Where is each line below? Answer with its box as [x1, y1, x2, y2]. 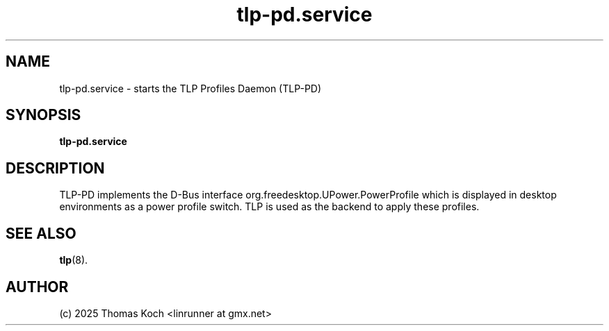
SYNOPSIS [6, 106, 81, 124]
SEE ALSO [6, 224, 76, 242]
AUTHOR [6, 278, 69, 296]
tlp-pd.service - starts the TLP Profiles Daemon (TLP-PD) [59, 82, 322, 94]
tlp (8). [59, 254, 88, 266]
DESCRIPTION [6, 159, 105, 177]
